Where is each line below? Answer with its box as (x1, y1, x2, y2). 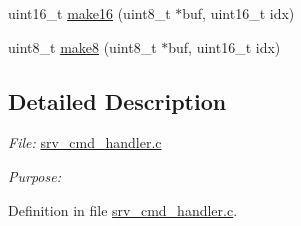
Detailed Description (8, 85, 227, 116)
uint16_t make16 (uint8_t (8, 3, 171, 23)
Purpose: (8, 165, 61, 186)
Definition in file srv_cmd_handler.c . (8, 199, 238, 220)
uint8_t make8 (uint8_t (8, 36, 157, 57)
